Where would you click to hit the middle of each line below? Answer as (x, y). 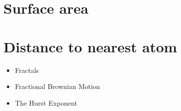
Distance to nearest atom (90, 46)
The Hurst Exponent (46, 102)
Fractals (27, 70)
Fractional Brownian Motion (57, 86)
